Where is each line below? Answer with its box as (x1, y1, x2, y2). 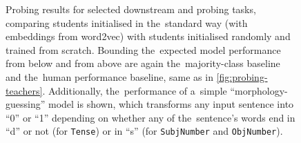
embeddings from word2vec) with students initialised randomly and (6, 29, 291, 44)
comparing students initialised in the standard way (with (6, 15, 248, 30)
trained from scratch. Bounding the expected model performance (6, 42, 281, 57)
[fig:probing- (216, 69, 268, 84)
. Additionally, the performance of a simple (42, 83, 227, 97)
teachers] (6, 83, 43, 97)
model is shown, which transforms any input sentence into (48, 97, 294, 111)
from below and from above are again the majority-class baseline (6, 56, 280, 70)
